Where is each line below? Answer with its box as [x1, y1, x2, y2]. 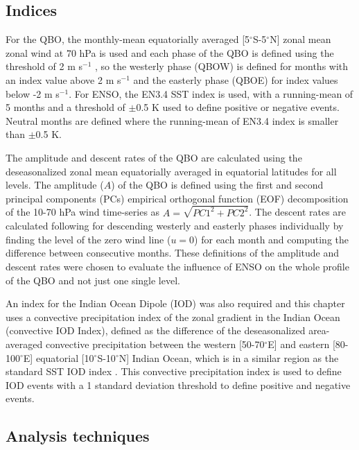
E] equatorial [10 [23, 350, 94, 365]
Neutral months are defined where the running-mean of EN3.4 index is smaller [6, 113, 339, 128]
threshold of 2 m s [6, 59, 83, 73]
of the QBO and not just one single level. [6, 272, 180, 287]
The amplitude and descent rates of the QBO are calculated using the [6, 150, 302, 164]
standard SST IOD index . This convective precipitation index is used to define [6, 364, 342, 379]
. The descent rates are [249, 205, 347, 219]
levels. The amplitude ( [6, 178, 104, 192]
